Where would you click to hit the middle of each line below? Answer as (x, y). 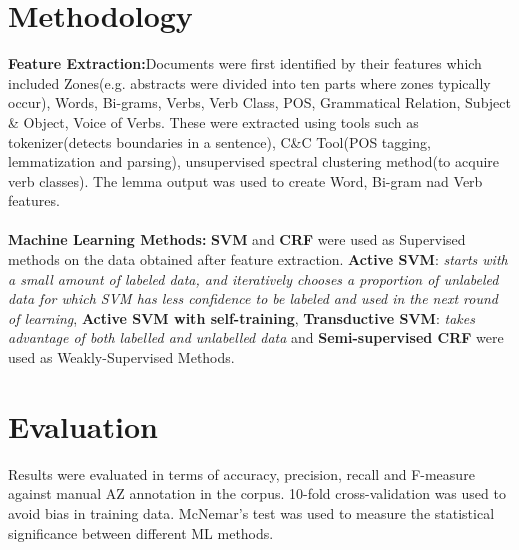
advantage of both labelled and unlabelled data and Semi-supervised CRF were (256, 337)
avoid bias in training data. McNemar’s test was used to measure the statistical (251, 512)
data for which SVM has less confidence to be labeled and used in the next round (253, 298)
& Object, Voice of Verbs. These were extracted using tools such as (213, 121)
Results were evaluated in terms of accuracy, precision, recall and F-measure (241, 473)
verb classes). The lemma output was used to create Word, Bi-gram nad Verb (245, 180)
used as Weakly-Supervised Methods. (121, 357)
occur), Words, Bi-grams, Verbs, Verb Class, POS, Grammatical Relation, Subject (259, 102)
